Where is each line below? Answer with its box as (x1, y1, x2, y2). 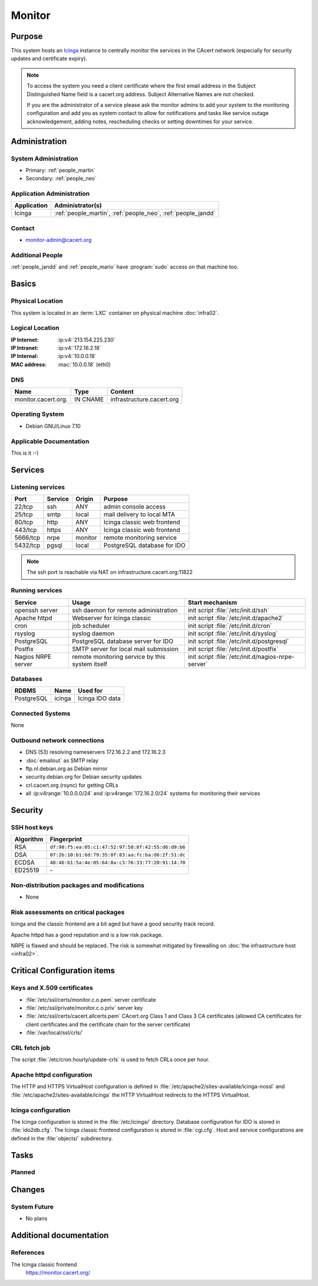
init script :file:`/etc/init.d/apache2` (187, 614, 284, 622)
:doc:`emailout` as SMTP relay (25, 757, 99, 764)
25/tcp (14, 510, 33, 519)
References (11, 1248, 45, 1257)
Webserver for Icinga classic (71, 614, 151, 622)
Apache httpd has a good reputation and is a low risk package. (11, 931, 163, 938)
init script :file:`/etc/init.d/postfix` (187, 645, 279, 653)
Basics (11, 279, 37, 289)
